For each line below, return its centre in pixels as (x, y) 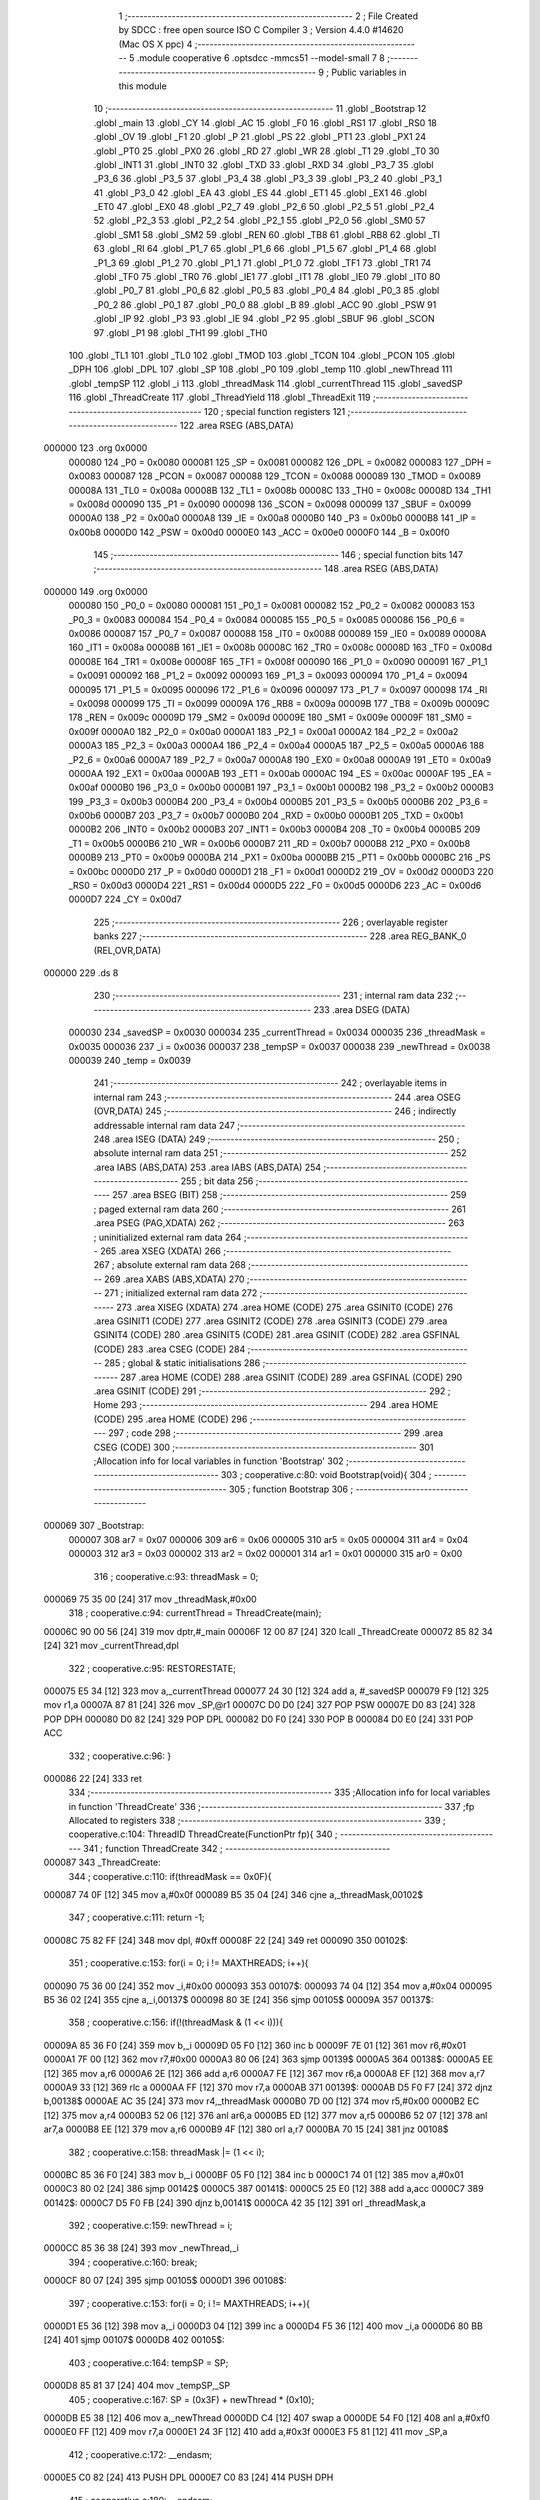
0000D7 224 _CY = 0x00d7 (125, 899)
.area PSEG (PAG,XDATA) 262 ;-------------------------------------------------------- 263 (279, 1223)
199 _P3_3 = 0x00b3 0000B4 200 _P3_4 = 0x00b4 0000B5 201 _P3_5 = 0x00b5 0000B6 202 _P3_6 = (278, 801)
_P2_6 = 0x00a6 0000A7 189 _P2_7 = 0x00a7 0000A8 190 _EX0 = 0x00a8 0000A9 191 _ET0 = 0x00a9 (280, 759)
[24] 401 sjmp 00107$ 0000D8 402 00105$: (134, 2340)
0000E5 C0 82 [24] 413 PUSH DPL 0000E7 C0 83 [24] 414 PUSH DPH (188, 2477)
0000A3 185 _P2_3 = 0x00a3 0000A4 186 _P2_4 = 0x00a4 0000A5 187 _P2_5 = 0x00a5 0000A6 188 (276, 746)
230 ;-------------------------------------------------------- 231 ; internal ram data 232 (273, 996)
